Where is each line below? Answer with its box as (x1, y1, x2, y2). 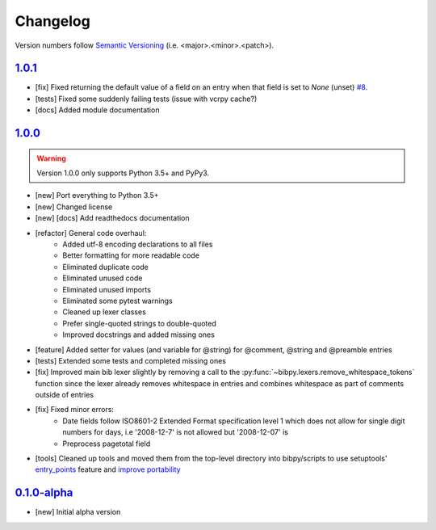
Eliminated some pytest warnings (62, 296, 173, 305)
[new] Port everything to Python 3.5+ (35, 191, 159, 200)
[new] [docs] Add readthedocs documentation (35, 213, 190, 223)
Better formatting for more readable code (62, 250, 199, 260)
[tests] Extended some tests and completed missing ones (35, 355, 226, 365)
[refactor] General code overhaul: (35, 228, 147, 238)
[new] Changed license (35, 202, 113, 212)
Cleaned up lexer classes (62, 307, 147, 317)
